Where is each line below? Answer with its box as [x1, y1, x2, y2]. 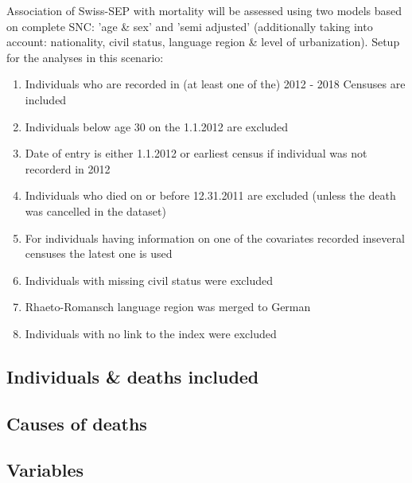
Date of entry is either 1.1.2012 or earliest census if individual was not [25, 145, 367, 162]
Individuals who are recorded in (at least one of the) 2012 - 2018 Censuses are [25, 76, 406, 92]
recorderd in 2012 [25, 160, 111, 177]
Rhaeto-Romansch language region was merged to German [25, 298, 311, 315]
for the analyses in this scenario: [6, 49, 164, 65]
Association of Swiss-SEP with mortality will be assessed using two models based [6, 2, 402, 18]
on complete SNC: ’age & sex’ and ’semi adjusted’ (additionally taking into [6, 18, 373, 34]
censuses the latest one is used [25, 245, 173, 262]
